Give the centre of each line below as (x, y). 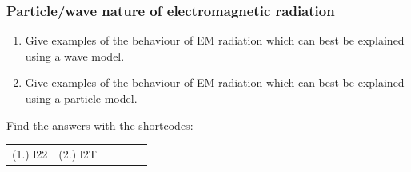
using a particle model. (81, 98)
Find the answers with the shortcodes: (100, 125)
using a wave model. (75, 55)
